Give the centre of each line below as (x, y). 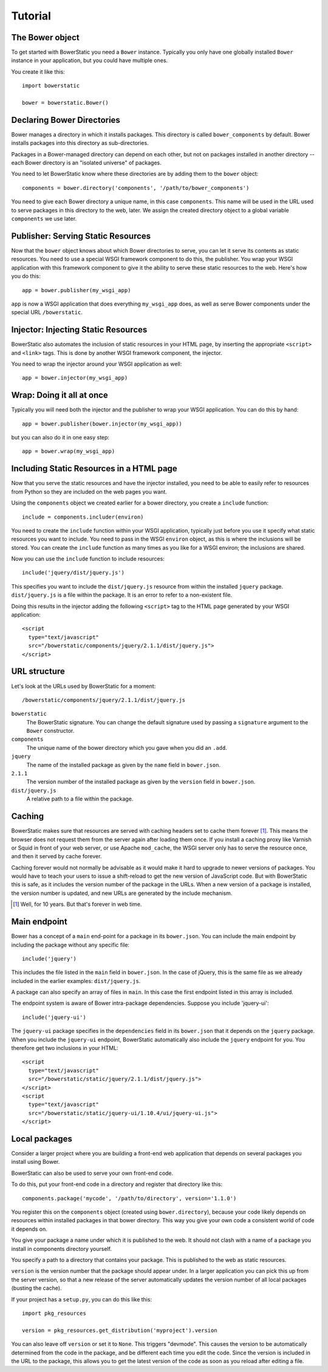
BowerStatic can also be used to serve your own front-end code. (92, 1173)
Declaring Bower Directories (66, 120)
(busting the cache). (36, 1288)
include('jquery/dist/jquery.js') (73, 573)
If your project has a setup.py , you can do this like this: (81, 1299)
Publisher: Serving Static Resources (81, 236)
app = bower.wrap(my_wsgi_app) (69, 451)
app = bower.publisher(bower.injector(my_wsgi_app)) (102, 424)
